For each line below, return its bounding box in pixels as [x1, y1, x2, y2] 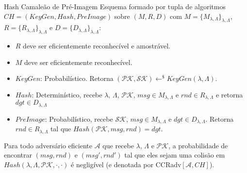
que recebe [102, 140, 134, 150]
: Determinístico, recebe [32, 89, 102, 99]
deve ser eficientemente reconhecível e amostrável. [23, 41, 171, 51]
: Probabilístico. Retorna [40, 73, 114, 83]
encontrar [4, 150, 33, 160]
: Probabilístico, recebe [45, 113, 113, 124]
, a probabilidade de [168, 140, 228, 150]
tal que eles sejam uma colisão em [124, 150, 225, 160]
